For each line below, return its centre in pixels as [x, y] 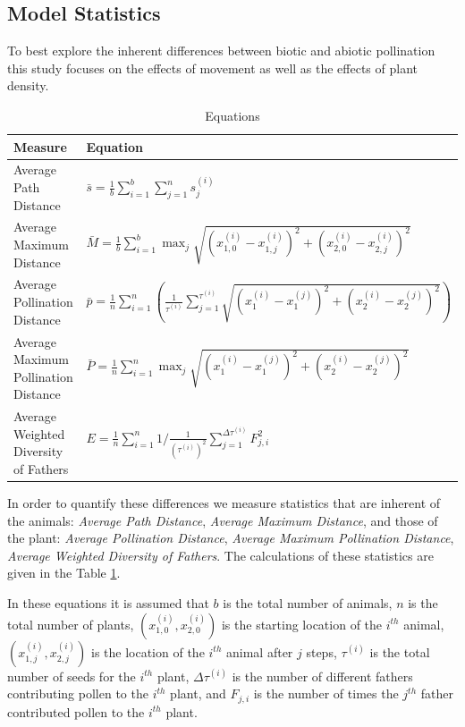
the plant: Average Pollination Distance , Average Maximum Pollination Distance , [231, 538]
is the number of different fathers [322, 676]
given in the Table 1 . [64, 573]
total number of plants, [71, 624]
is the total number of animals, [308, 602]
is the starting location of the [302, 624]
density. [28, 85]
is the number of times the [326, 693]
